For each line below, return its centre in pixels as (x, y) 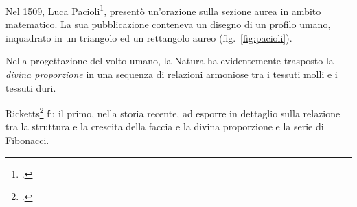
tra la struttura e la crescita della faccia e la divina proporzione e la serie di (165, 126)
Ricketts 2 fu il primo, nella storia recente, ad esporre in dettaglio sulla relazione (173, 112)
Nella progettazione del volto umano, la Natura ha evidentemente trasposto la (170, 61)
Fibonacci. (27, 140)
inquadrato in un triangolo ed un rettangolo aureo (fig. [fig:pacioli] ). (149, 37)
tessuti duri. (31, 87)
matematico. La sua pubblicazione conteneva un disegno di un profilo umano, (168, 24)
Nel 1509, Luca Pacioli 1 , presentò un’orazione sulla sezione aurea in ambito (163, 10)
